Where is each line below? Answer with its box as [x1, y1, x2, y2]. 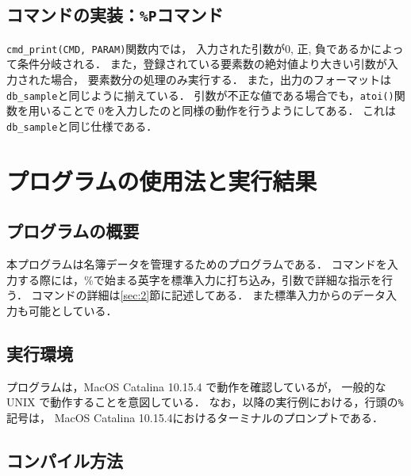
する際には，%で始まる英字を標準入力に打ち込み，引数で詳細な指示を [17, 271, 382, 288]
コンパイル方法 [6, 447, 123, 472]
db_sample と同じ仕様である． [6, 117, 158, 134]
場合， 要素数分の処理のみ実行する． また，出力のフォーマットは [50, 71, 392, 88]
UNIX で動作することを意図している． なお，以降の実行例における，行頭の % [6, 394, 404, 410]
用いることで [28, 102, 95, 119]
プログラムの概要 [6, 219, 140, 243]
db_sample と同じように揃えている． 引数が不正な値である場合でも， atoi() [6, 86, 394, 103]
